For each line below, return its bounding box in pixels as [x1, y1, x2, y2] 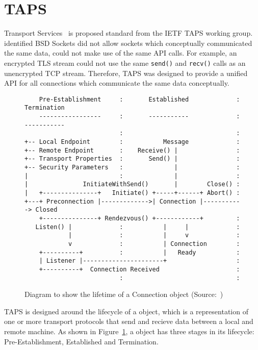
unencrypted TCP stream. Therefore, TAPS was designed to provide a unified [4, 67, 248, 78]
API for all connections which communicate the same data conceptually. [4, 78, 229, 88]
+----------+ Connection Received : [39, 265, 240, 273]
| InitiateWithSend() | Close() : [24, 181, 240, 188]
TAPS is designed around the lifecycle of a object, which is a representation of [4, 306, 248, 316]
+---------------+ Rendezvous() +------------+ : [39, 214, 240, 222]
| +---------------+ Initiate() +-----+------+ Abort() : [24, 189, 240, 196]
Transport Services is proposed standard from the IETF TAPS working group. [4, 28, 253, 38]
